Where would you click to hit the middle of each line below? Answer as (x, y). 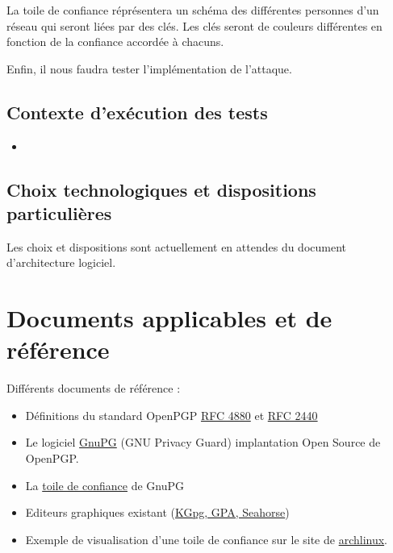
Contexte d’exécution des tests (137, 112)
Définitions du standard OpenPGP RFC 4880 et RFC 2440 (171, 415)
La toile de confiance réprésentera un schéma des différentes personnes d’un (193, 10)
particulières (59, 212)
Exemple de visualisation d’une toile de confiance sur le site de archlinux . (207, 539)
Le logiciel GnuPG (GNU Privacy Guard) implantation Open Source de (203, 442)
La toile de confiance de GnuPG (105, 485)
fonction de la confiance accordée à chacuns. (115, 42)
